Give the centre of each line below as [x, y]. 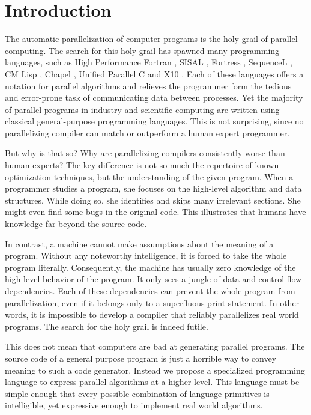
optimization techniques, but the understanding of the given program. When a [149, 176]
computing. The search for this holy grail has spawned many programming [142, 50]
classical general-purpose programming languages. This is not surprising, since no [154, 121]
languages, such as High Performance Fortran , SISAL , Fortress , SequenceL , [149, 62]
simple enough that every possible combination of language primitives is [137, 393]
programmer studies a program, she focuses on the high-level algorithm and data [153, 188]
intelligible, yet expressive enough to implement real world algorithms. [134, 405]
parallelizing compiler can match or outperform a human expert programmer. [147, 132]
